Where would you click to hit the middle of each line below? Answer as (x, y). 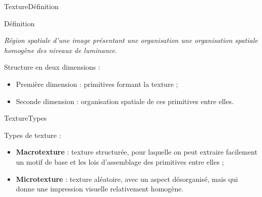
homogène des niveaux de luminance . (61, 50)
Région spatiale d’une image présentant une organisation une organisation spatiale (131, 40)
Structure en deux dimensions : (52, 67)
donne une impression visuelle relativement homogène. (100, 189)
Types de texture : (33, 135)
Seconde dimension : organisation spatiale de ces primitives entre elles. (125, 101)
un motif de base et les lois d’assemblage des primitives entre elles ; (120, 161)
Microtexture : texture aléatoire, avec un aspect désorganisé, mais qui (127, 179)
